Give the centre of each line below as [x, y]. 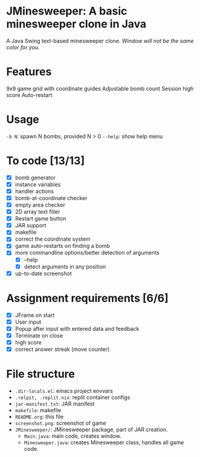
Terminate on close [39, 335]
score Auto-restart [29, 95]
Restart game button [40, 219]
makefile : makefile [38, 410]
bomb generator [35, 178]
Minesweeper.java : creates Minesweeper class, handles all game [104, 442]
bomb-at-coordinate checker [51, 198]
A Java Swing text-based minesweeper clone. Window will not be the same [100, 41]
